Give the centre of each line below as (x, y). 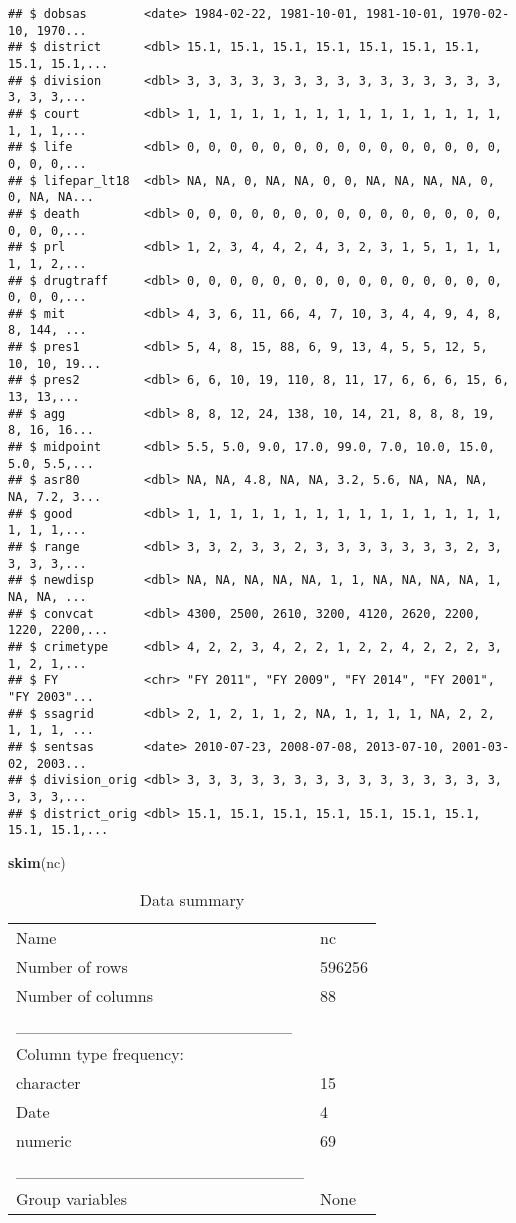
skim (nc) (37, 861)
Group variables (71, 1199)
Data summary (192, 900)
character (48, 1083)
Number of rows (72, 967)
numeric (44, 1141)
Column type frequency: (100, 1054)
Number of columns (85, 996)
